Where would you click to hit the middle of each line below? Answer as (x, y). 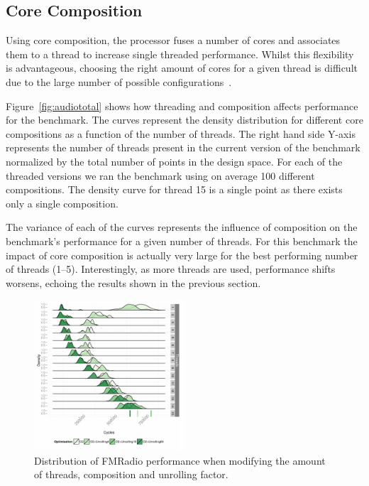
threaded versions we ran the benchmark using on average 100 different (160, 175)
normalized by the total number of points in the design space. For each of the (174, 161)
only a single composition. (62, 203)
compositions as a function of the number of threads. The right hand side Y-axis (181, 133)
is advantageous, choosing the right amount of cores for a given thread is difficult (182, 68)
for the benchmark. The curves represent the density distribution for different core (184, 120)
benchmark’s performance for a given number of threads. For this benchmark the (182, 241)
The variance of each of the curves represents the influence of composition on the (182, 227)
